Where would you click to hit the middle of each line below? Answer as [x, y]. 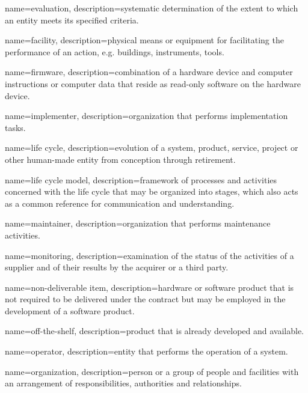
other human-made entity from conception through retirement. [120, 159]
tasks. [15, 127]
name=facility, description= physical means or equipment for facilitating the [144, 40]
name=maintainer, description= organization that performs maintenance [138, 223]
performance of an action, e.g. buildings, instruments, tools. [115, 51]
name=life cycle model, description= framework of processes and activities [141, 179]
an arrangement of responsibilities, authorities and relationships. [123, 383]
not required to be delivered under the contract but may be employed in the [145, 299]
